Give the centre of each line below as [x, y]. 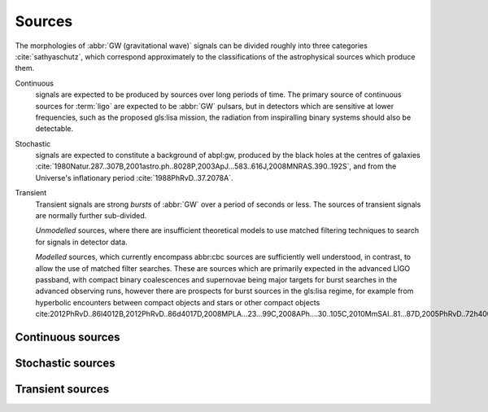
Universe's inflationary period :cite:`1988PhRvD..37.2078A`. [134, 178]
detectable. [54, 129]
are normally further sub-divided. [91, 216]
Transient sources [62, 389]
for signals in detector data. [81, 242]
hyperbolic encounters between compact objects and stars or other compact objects [178, 302]
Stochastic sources [65, 363]
